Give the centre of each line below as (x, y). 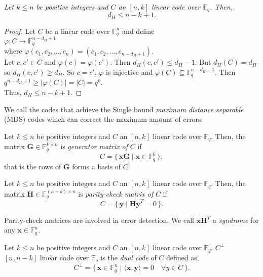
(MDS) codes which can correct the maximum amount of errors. (104, 119)
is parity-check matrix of (116, 193)
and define (138, 31)
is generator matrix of (94, 146)
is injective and (129, 72)
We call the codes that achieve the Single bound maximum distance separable (124, 109)
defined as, (183, 258)
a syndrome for (236, 220)
